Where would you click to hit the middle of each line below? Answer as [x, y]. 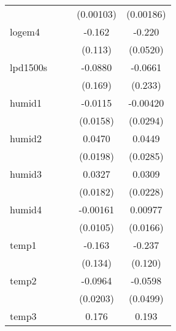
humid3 [26, 174]
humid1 [26, 103]
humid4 [26, 209]
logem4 [25, 32]
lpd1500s [29, 67]
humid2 [26, 138]
